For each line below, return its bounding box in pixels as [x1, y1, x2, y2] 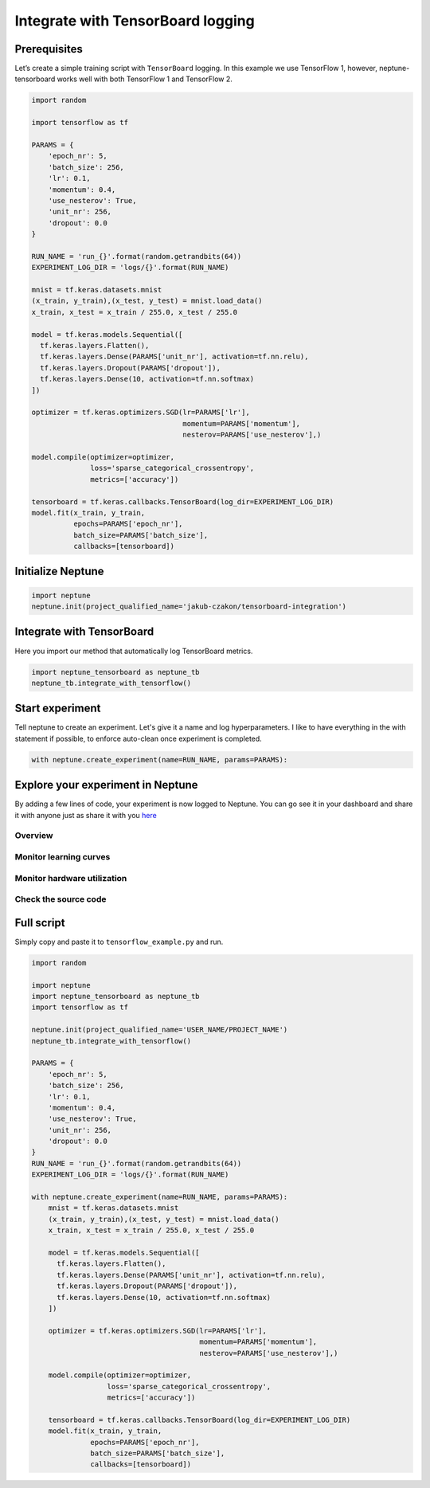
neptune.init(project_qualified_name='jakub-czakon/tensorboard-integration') [31, 602, 346, 611]
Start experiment [14, 702, 101, 715]
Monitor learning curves [14, 852, 111, 863]
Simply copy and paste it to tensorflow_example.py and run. [14, 937, 224, 946]
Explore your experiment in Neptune [14, 778, 198, 792]
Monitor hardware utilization [14, 872, 127, 883]
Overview [14, 830, 53, 841]
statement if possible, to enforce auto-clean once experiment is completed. [14, 734, 262, 743]
